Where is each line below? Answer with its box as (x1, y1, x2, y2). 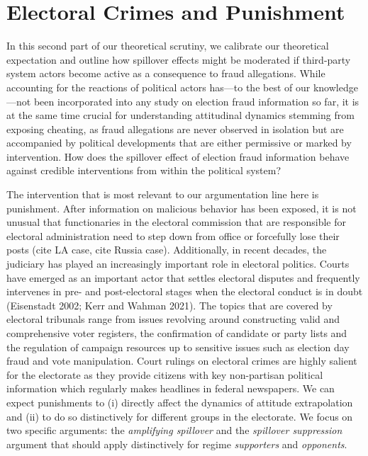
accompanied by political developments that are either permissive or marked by (6, 135, 352, 150)
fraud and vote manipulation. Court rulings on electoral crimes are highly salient (6, 353, 357, 368)
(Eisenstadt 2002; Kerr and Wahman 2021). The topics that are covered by (6, 297, 333, 312)
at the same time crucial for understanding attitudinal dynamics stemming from (6, 108, 355, 122)
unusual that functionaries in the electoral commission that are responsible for (6, 215, 347, 229)
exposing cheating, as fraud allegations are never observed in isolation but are (6, 121, 344, 136)
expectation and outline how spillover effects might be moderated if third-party (6, 52, 351, 67)
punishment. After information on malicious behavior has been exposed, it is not (6, 200, 357, 215)
